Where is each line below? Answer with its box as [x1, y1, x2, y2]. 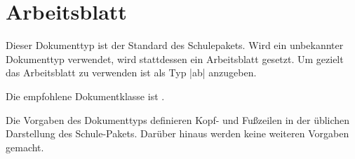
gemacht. [6, 139, 44, 154]
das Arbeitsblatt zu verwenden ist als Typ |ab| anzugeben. [6, 65, 257, 80]
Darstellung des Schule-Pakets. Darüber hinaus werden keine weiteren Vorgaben [6, 126, 349, 141]
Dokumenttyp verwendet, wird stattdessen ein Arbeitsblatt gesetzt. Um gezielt [6, 51, 344, 66]
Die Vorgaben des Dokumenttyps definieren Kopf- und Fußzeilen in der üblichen [6, 112, 350, 127]
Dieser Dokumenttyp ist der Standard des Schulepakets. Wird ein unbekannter [6, 38, 344, 53]
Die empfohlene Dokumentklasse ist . [6, 88, 165, 103]
